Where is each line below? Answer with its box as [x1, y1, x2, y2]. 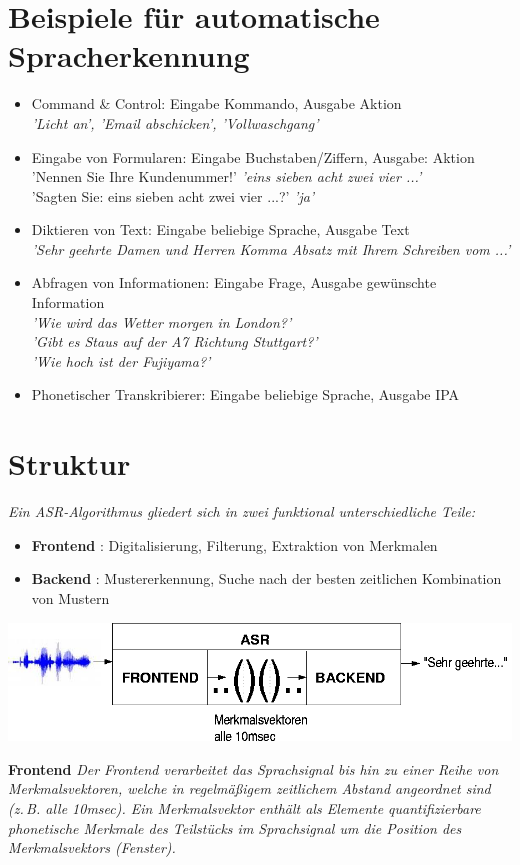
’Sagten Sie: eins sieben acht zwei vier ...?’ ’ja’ [31, 185, 315, 206]
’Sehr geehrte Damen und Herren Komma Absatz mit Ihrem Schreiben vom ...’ [31, 238, 511, 259]
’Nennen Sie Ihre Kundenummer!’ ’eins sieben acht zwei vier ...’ [31, 166, 422, 187]
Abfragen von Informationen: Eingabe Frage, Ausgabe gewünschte [31, 272, 437, 293]
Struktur [8, 443, 131, 484]
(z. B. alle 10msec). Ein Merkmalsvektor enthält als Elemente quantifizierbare [8, 797, 481, 818]
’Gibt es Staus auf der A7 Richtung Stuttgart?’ [31, 331, 318, 352]
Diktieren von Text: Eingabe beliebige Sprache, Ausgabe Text [31, 219, 410, 240]
